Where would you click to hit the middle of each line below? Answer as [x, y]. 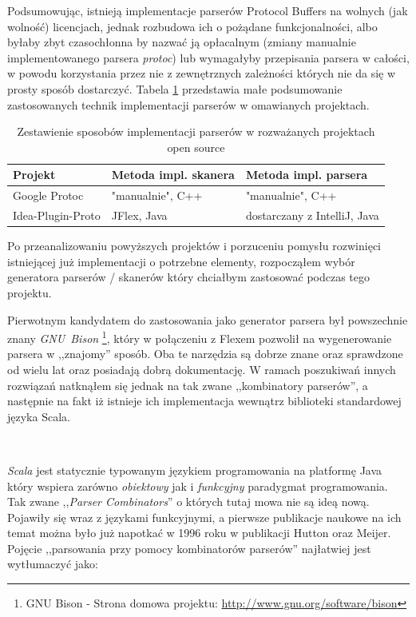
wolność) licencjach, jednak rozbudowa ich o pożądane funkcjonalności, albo [192, 26]
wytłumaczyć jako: [53, 564]
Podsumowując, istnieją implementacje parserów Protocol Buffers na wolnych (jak [208, 10]
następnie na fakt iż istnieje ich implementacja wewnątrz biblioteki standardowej [204, 401]
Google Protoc [48, 195]
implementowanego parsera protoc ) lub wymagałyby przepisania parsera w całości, [208, 57]
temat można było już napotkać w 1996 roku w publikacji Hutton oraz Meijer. [199, 533]
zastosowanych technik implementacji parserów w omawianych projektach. [188, 104]
